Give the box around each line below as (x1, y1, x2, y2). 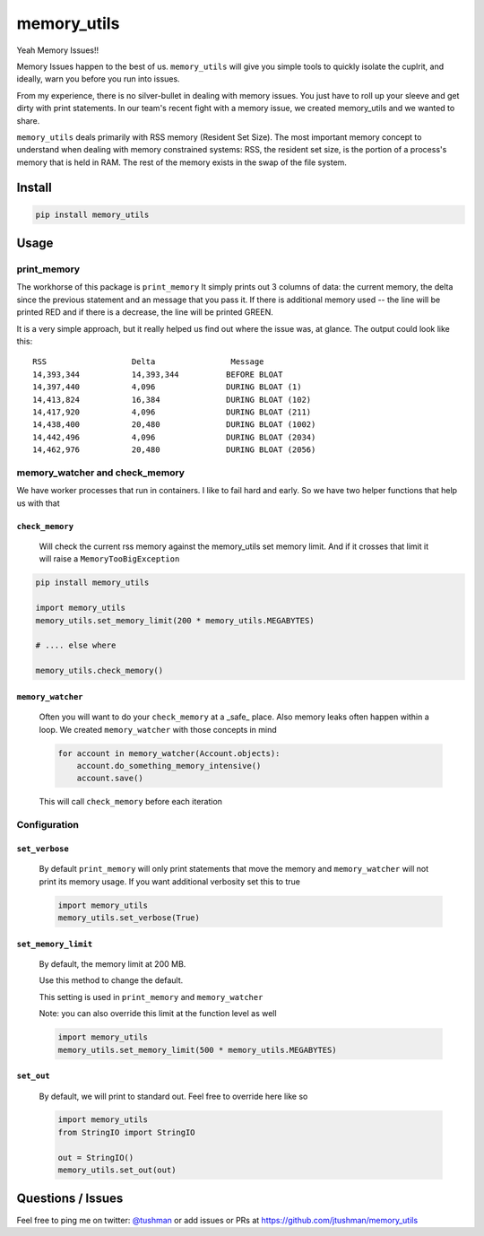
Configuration (16, 819, 80, 831)
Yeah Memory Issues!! (16, 45, 99, 56)
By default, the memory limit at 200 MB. (39, 958, 186, 969)
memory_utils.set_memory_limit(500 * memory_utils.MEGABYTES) (57, 1045, 337, 1055)
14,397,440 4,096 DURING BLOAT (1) (32, 382, 302, 392)
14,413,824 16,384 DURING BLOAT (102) (32, 395, 312, 405)
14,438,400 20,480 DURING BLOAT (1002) (32, 420, 316, 430)
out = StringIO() (57, 1153, 134, 1162)
